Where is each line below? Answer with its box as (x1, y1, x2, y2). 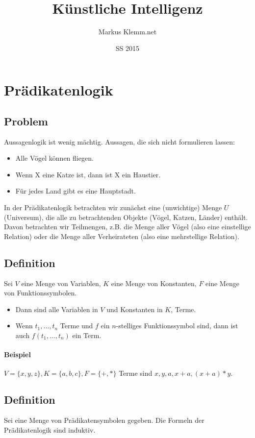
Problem (4, 113, 48, 128)
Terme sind (119, 368, 153, 378)
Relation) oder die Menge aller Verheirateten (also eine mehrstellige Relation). (4, 231, 239, 241)
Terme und (60, 320, 93, 331)
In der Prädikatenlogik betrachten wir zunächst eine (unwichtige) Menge (4, 202, 222, 213)
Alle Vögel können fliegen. (15, 153, 94, 163)
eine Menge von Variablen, (21, 278, 101, 288)
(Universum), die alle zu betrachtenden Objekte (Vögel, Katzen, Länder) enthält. (4, 212, 248, 222)
